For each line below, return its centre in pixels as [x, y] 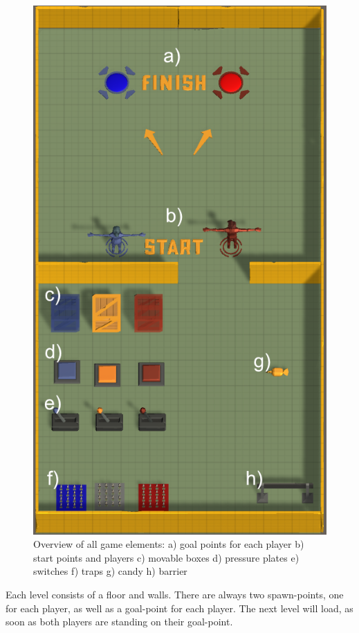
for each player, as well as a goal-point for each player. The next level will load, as [179, 608]
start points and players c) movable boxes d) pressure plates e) [166, 557]
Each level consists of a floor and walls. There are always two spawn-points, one [175, 595]
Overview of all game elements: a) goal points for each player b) [169, 544]
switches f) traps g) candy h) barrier [110, 571]
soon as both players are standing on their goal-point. [119, 622]
